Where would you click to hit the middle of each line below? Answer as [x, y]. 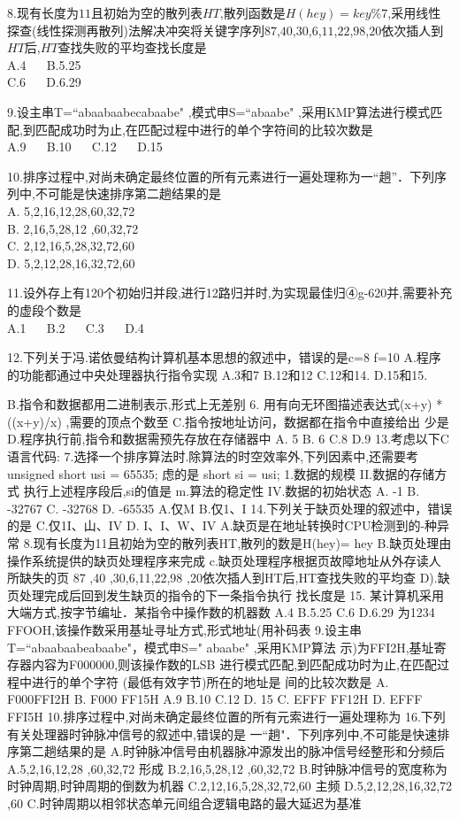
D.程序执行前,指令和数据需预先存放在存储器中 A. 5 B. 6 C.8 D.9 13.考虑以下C [228, 439]
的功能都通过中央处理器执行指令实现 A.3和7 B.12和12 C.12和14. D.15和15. [218, 374]
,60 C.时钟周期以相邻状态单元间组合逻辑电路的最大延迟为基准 [184, 803]
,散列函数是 [252, 12]
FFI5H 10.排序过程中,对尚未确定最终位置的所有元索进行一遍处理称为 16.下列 [226, 716]
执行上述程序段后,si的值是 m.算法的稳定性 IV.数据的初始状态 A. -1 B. [222, 491]
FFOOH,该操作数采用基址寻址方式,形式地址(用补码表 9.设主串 [184, 629]
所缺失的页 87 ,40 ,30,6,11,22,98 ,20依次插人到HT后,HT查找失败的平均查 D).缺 [229, 578]
